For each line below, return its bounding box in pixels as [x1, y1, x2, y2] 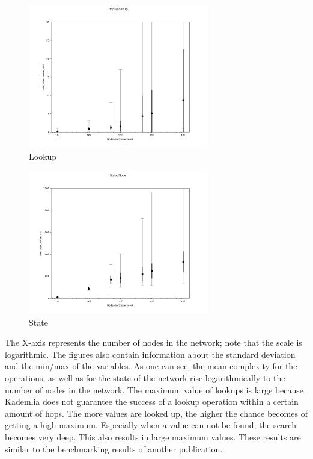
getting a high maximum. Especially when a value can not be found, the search [5, 419, 296, 431]
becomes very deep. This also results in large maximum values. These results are [5, 431, 301, 443]
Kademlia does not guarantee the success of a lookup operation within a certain [5, 395, 299, 408]
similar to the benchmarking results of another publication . [5, 442, 223, 455]
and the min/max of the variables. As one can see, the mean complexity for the [5, 360, 297, 372]
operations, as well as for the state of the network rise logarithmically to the [5, 372, 285, 384]
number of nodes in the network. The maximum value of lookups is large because [5, 383, 304, 396]
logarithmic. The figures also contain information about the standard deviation [5, 348, 296, 360]
